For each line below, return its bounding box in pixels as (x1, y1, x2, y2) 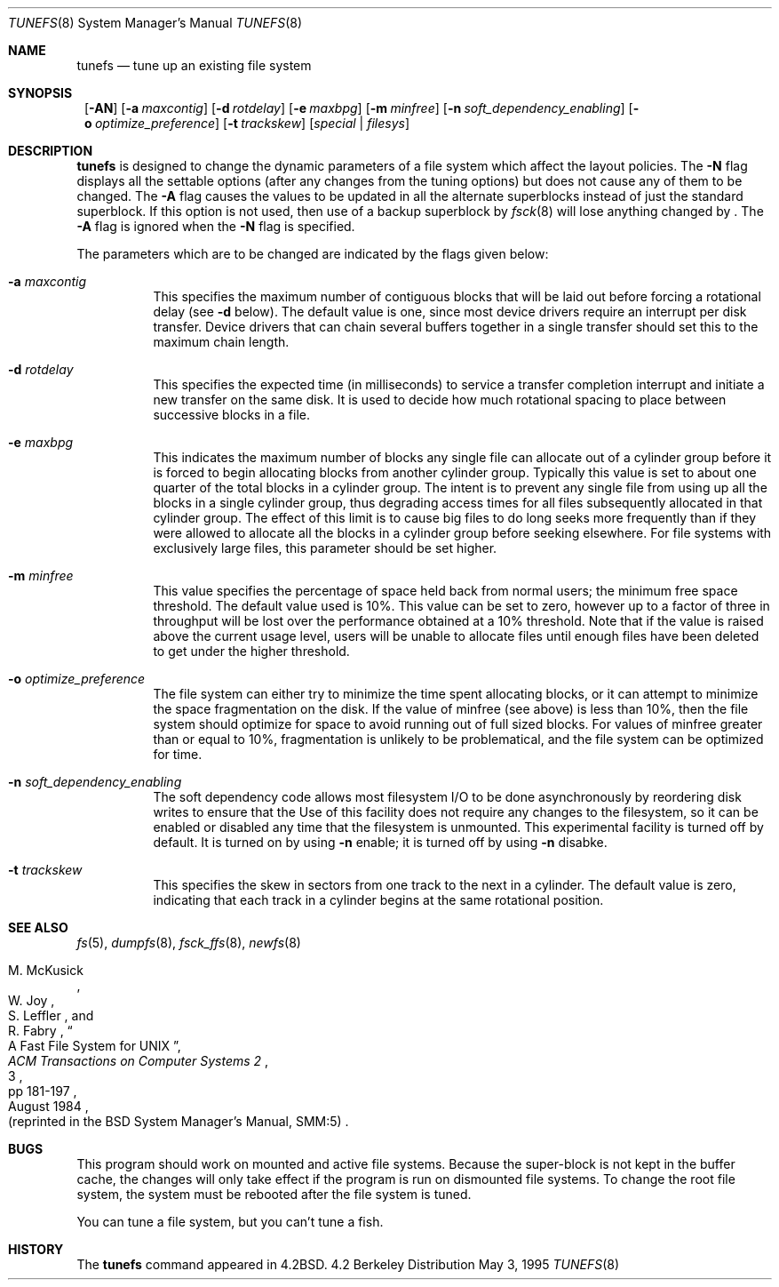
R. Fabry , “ (8, 1023, 73, 1038)
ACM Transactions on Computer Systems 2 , (8, 1053, 269, 1068)
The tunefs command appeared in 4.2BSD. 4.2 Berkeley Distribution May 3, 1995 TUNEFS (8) (76, 1257, 620, 1272)
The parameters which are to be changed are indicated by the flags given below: (76, 246, 549, 261)
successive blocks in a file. (153, 407, 311, 422)
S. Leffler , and (8, 1008, 94, 1023)
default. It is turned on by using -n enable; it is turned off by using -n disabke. (153, 835, 608, 850)
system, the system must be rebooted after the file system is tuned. (76, 1187, 472, 1202)
